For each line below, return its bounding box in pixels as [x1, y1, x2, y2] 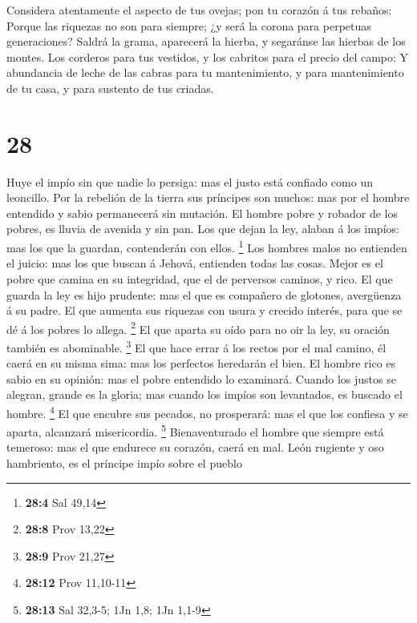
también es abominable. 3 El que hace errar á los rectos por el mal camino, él [6, 336, 387, 356]
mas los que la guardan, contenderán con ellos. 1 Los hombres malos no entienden [6, 237, 407, 255]
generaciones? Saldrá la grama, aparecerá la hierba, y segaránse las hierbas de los [6, 33, 406, 50]
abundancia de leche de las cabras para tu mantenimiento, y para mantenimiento [6, 64, 404, 81]
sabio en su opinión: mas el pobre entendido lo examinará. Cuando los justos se [6, 370, 396, 387]
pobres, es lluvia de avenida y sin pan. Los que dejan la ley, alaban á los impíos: [6, 220, 399, 237]
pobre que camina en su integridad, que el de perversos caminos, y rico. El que [6, 270, 393, 287]
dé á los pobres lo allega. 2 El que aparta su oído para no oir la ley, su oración [6, 318, 390, 337]
